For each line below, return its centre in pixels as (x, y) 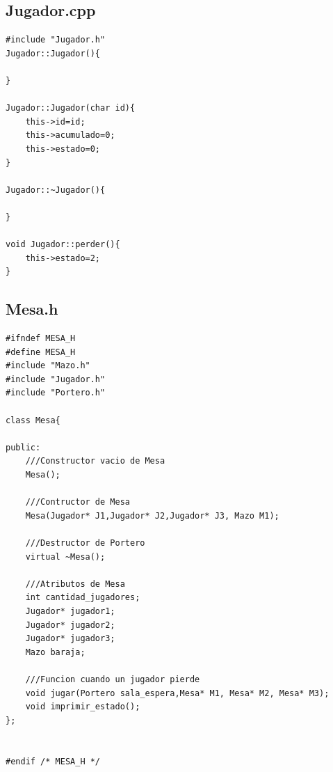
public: (23, 447)
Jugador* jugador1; (70, 611)
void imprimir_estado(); (83, 707)
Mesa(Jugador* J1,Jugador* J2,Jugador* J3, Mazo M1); (152, 515)
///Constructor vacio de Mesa (95, 461)
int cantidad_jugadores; (83, 598)
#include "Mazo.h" (48, 366)
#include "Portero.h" (56, 393)
